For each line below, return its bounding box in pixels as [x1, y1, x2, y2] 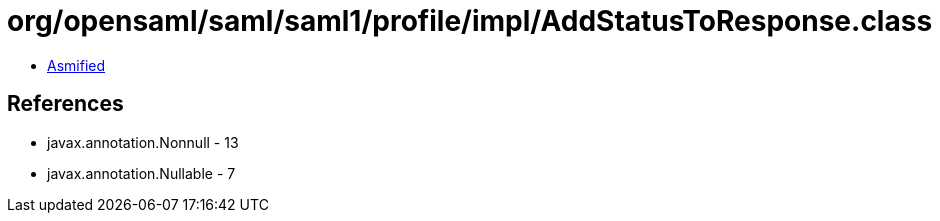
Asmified [47, 56, 106, 74]
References [7, 91, 124, 117]
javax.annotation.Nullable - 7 [47, 164, 236, 182]
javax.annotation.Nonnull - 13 [47, 133, 239, 151]
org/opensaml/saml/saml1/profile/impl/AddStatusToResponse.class [7, 4, 933, 38]
